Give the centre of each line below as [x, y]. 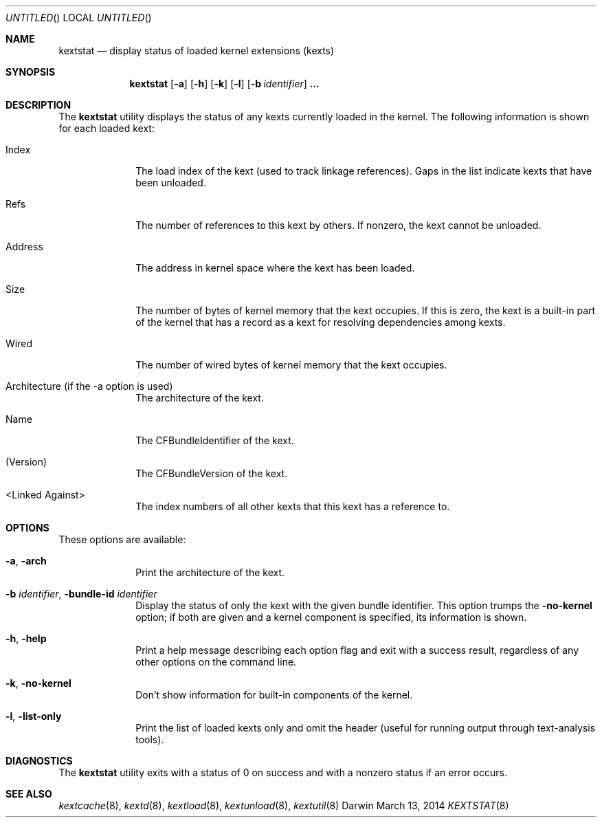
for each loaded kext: [107, 128]
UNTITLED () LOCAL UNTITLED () [79, 18]
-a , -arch [26, 561]
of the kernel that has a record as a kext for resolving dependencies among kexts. [321, 322]
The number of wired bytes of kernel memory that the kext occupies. [291, 365]
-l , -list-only [34, 716]
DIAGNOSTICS [39, 761]
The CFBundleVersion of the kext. [212, 473]
